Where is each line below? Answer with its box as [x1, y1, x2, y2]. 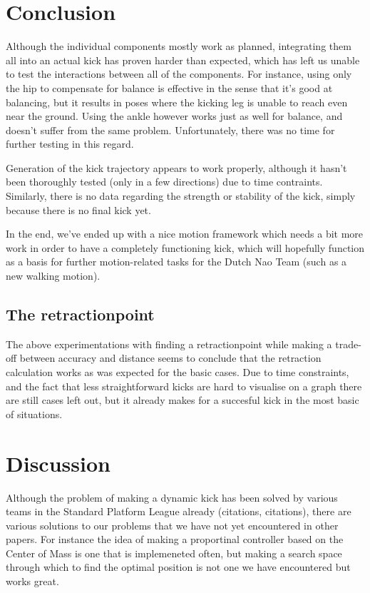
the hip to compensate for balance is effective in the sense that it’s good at [6, 80, 333, 95]
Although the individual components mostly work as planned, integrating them [6, 39, 351, 54]
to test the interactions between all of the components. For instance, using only [6, 66, 352, 81]
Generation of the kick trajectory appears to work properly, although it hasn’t [6, 160, 347, 175]
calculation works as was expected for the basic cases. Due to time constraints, [6, 365, 349, 380]
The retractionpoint [6, 303, 155, 325]
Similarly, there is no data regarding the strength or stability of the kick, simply [6, 188, 356, 203]
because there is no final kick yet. [6, 202, 151, 217]
